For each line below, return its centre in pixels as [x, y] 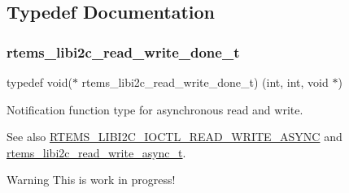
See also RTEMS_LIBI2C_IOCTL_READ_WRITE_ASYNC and [174, 137]
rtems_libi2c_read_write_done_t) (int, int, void [205, 82]
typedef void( [39, 82]
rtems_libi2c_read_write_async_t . [96, 152]
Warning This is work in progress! [91, 180]
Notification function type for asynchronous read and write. [155, 109]
